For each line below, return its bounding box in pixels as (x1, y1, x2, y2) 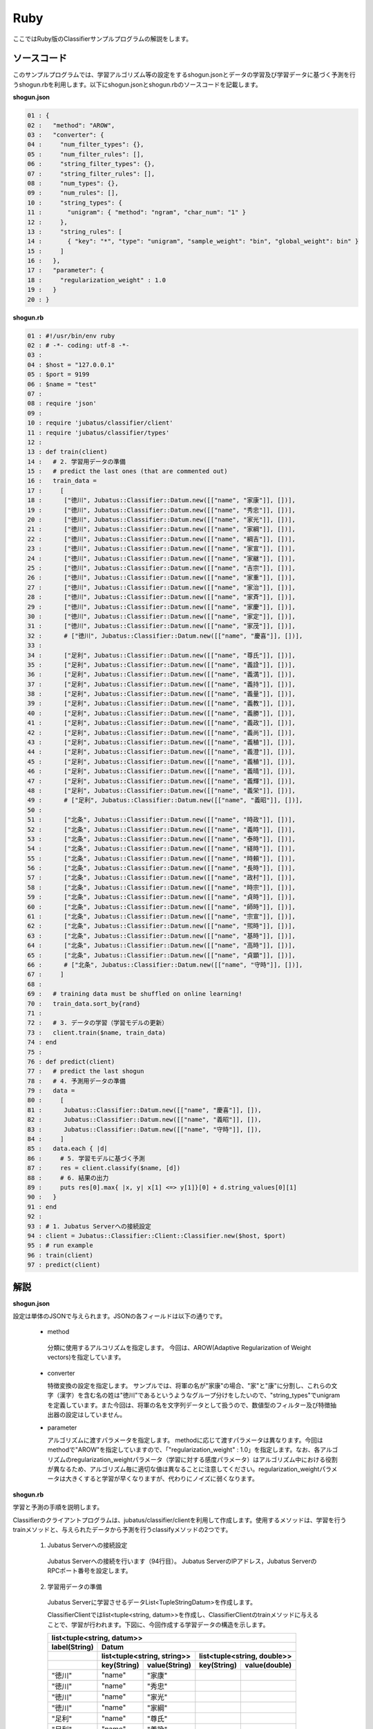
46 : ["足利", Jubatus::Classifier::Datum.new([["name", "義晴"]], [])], (27, 768, 296, 775)
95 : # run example (27, 1241, 93, 1250)
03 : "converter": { (27, 131, 104, 138)
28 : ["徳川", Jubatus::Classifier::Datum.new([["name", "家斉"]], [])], (27, 593, 296, 601)
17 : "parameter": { (27, 266, 104, 275)
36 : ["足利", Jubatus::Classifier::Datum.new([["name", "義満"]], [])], (27, 671, 296, 678)
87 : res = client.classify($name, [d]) (27, 1164, 181, 1172)
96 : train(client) (27, 1251, 93, 1259)
